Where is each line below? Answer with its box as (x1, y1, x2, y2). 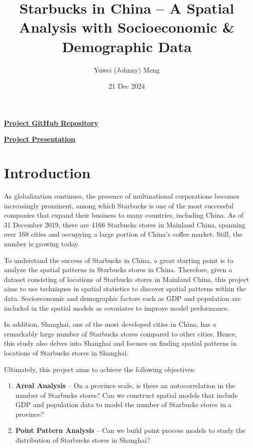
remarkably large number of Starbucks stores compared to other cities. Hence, (4, 328, 237, 338)
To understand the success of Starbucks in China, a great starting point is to (4, 255, 234, 265)
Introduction (4, 163, 91, 183)
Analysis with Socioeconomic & (19, 17, 235, 37)
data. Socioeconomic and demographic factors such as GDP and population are (4, 293, 241, 303)
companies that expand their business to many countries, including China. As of (4, 210, 244, 220)
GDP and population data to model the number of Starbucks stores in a (15, 399, 232, 410)
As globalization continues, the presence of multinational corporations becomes (4, 191, 240, 201)
